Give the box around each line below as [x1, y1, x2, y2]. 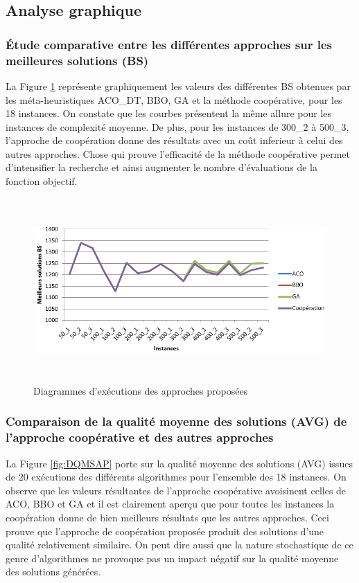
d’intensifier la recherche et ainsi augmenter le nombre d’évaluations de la [6, 160, 317, 174]
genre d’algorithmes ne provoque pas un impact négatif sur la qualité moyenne [6, 550, 339, 565]
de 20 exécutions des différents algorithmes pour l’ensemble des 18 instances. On [6, 469, 347, 484]
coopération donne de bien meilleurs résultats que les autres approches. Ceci [6, 510, 329, 524]
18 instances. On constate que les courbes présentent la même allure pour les [6, 106, 332, 120]
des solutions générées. [6, 564, 101, 579]
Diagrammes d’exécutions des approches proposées [33, 383, 248, 397]
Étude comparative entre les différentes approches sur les [6, 35, 332, 53]
